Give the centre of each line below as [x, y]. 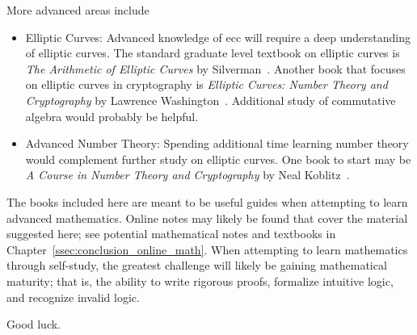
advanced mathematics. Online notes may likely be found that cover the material [207, 218]
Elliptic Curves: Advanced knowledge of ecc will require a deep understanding [218, 37]
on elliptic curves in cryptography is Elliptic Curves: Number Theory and [206, 84]
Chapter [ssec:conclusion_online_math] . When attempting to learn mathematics [207, 249]
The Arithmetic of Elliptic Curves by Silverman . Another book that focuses [215, 68]
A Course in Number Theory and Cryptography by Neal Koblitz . [187, 175]
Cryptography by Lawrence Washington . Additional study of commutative [211, 100]
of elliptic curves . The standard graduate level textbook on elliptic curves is [213, 53]
